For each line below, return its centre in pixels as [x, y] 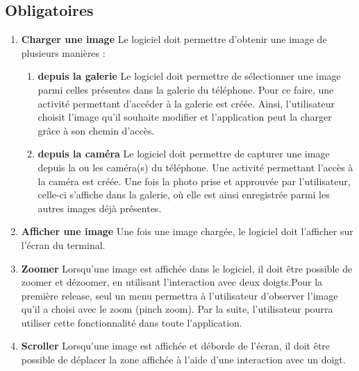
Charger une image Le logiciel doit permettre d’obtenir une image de [174, 39]
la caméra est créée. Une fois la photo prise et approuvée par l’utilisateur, [194, 181]
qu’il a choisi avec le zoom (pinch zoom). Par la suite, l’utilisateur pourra [177, 309]
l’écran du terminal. [63, 244]
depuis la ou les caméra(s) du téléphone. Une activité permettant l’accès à [195, 167]
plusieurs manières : [63, 52]
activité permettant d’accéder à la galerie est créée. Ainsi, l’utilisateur [186, 103]
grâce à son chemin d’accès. [96, 130]
